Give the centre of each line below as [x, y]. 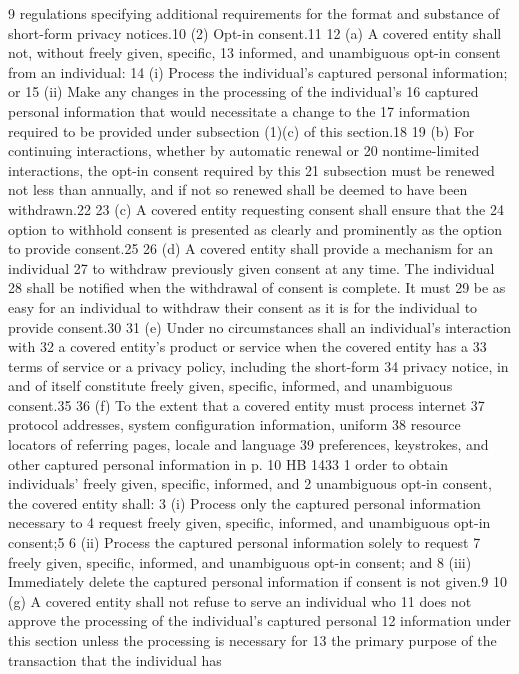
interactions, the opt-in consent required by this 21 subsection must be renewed [251, 169]
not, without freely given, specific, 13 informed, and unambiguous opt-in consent [254, 52]
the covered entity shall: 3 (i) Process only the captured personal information [244, 502]
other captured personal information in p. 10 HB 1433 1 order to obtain [228, 463]
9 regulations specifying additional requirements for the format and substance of [254, 13]
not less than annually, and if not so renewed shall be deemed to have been [238, 189]
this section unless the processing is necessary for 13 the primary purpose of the [252, 640]
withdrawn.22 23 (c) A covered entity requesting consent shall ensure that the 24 [256, 208]
